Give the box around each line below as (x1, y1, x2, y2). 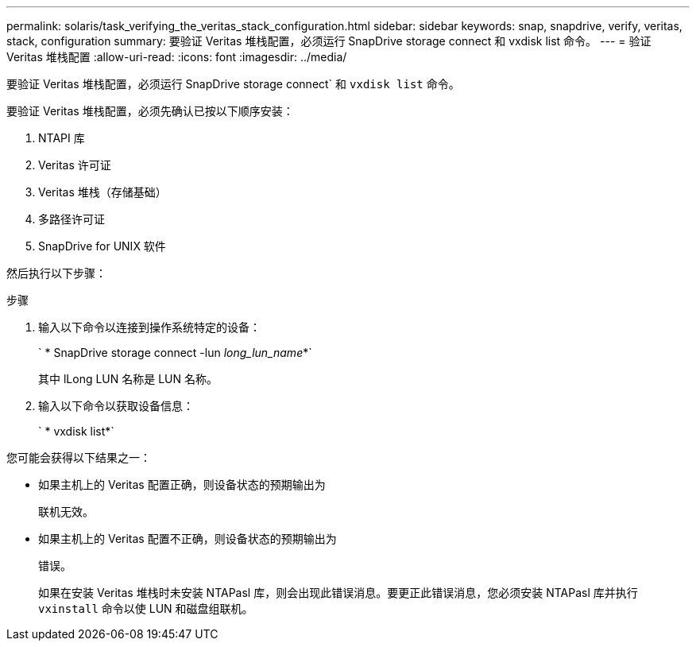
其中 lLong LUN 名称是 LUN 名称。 (38, 372, 218, 385)
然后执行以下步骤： (6, 266, 106, 280)
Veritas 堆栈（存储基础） (38, 185, 167, 199)
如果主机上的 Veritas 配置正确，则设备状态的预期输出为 (38, 478, 326, 491)
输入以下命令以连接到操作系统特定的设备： (38, 320, 261, 334)
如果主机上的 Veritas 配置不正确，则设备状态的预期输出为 (38, 532, 337, 545)
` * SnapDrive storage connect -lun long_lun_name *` (38, 346, 312, 359)
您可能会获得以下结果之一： (6, 451, 151, 464)
